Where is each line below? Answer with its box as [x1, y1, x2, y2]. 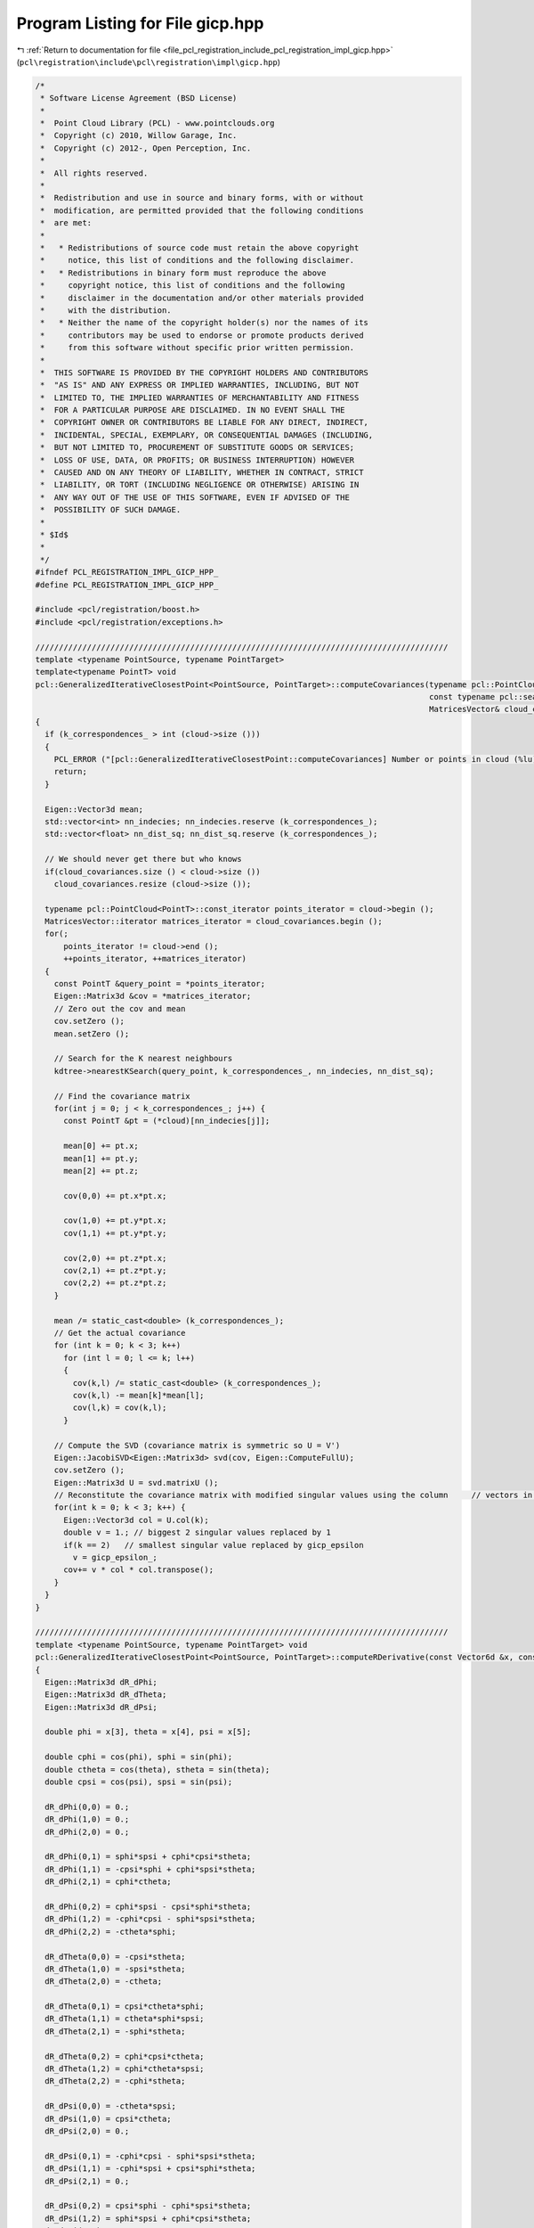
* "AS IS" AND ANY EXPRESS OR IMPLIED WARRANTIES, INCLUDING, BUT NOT [40, 380, 360, 390]
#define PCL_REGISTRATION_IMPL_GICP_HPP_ [35, 579, 219, 590]
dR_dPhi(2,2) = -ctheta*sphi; [44, 1926, 177, 1937]
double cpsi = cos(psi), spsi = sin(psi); [44, 1777, 233, 1787]
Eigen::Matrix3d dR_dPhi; [44, 1676, 158, 1687]
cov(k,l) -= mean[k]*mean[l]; [72, 1390, 205, 1400]
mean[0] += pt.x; [63, 1141, 140, 1151]
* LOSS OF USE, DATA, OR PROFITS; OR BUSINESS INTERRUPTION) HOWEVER [40, 455, 355, 465]
